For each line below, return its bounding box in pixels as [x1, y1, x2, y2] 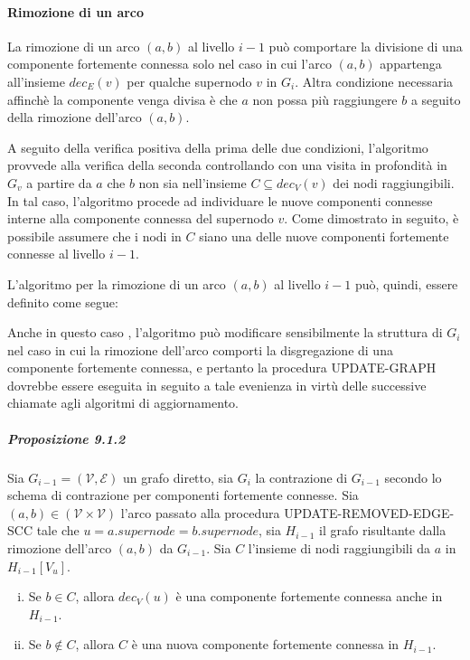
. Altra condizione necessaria [295, 71, 454, 90]
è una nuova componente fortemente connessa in [131, 635, 399, 654]
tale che [36, 521, 80, 540]
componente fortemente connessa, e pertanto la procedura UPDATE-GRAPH [7, 358, 437, 377]
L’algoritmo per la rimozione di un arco [7, 274, 226, 293]
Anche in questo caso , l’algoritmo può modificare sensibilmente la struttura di [7, 323, 443, 342]
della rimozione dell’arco [7, 108, 142, 127]
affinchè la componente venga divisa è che [7, 90, 238, 108]
